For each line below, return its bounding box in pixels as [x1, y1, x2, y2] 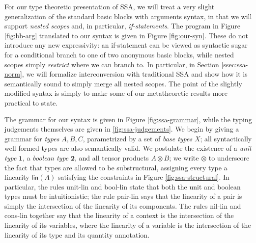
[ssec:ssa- [221, 59, 248, 69]
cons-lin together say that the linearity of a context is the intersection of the [4, 210, 234, 220]
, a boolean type [23, 152, 69, 162]
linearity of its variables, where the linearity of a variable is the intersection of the [4, 220, 251, 230]
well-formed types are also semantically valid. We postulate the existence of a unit [4, 143, 252, 153]
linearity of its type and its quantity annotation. [4, 229, 150, 240]
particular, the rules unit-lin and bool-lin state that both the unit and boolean [4, 181, 241, 191]
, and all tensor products [75, 152, 149, 162]
